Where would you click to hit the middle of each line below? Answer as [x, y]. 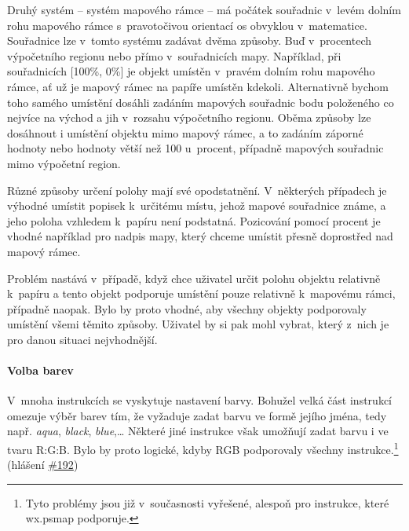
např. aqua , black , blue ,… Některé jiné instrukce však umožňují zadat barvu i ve [198, 431]
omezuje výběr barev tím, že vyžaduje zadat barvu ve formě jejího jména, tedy [197, 415]
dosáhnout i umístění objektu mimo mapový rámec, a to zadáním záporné [185, 132]
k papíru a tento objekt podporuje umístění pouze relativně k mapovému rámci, [201, 293]
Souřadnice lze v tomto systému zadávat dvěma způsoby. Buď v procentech [190, 40]
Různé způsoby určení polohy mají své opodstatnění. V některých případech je [197, 190]
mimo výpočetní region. [64, 163]
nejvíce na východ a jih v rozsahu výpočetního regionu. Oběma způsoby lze [189, 117]
